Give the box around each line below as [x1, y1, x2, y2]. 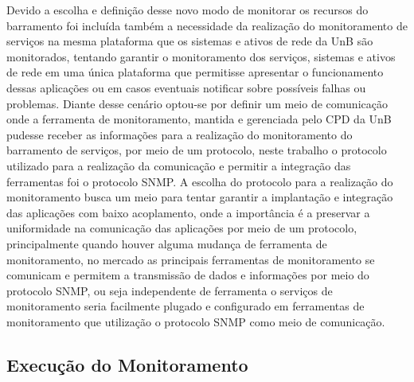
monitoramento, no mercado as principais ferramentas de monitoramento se [6, 251, 375, 267]
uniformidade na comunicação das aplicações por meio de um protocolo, [6, 220, 357, 236]
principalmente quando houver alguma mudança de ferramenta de [6, 235, 327, 251]
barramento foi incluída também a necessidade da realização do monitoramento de [6, 17, 408, 33]
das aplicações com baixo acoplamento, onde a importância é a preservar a [6, 204, 370, 220]
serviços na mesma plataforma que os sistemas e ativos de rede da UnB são [6, 33, 373, 49]
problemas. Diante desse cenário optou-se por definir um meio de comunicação [6, 95, 388, 111]
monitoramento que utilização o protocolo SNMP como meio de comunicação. [6, 313, 385, 329]
